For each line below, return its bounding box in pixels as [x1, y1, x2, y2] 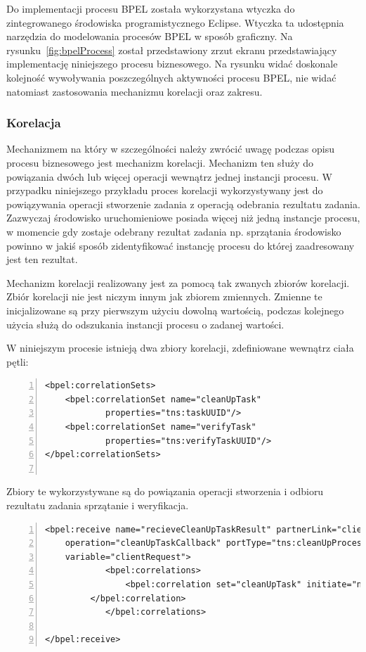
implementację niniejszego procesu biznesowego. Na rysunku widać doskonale [6, 56, 338, 71]
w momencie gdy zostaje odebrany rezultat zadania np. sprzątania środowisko [6, 224, 341, 238]
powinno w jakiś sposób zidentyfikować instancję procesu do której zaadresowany [6, 238, 355, 253]
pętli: [6, 354, 29, 369]
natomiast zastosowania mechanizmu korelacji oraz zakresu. [6, 84, 263, 98]
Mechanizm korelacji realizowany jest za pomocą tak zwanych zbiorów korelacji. [6, 275, 350, 290]
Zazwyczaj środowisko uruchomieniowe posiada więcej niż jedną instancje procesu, [6, 210, 360, 225]
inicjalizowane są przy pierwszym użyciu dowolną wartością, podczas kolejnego [6, 302, 344, 317]
